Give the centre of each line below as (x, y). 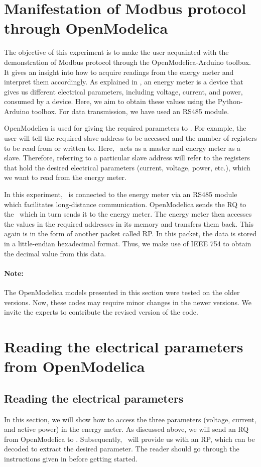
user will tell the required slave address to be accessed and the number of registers (130, 138)
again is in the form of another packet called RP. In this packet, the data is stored (130, 233)
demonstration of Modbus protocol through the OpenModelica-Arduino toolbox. (127, 62)
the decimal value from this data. (55, 253)
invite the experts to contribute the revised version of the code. (101, 312)
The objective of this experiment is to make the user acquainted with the (116, 52)
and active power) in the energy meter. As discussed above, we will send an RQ (126, 429)
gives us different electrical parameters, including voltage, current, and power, (123, 91)
